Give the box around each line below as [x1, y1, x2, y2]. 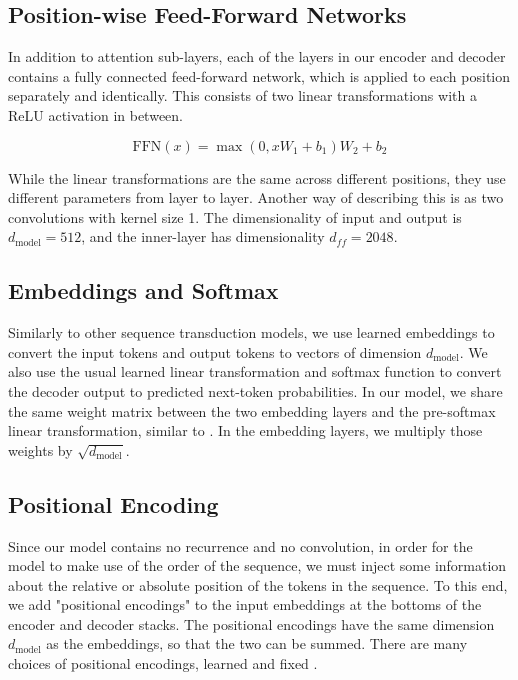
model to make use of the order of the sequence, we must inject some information [8, 555, 507, 576]
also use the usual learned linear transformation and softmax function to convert [8, 361, 502, 382]
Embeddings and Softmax [8, 275, 279, 306]
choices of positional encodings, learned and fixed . [8, 653, 318, 674]
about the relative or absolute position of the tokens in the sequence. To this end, [8, 574, 508, 595]
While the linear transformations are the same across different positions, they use [8, 167, 506, 188]
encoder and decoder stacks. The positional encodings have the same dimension [8, 613, 495, 634]
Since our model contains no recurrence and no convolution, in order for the [8, 535, 473, 556]
